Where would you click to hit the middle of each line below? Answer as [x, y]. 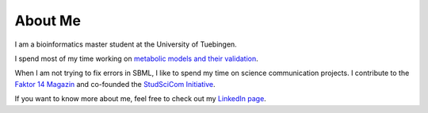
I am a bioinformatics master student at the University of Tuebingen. [126, 44]
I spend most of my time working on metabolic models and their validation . [137, 58]
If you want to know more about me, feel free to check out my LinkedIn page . [141, 99]
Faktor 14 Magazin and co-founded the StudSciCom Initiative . [115, 84]
